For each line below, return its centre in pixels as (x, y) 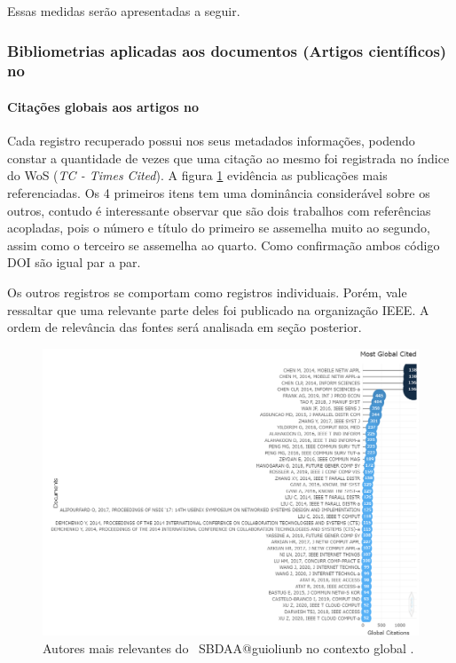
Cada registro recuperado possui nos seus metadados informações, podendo (211, 141)
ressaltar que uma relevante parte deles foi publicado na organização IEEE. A (218, 309)
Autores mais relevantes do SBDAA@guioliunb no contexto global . (228, 647)
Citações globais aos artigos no (103, 106)
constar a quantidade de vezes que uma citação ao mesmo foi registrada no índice (228, 158)
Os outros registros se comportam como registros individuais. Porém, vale (207, 292)
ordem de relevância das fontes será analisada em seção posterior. (185, 327)
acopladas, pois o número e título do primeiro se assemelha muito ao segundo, (219, 228)
